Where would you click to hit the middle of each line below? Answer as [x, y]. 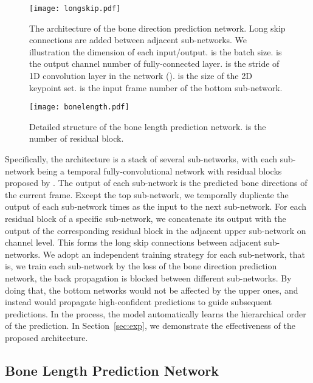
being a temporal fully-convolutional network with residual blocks [160, 171]
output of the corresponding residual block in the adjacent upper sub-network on [156, 230]
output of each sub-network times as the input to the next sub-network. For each [156, 206]
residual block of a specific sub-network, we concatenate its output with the [146, 219]
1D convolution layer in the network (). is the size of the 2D [141, 76]
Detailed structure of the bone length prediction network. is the [148, 126]
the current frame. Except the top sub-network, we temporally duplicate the [147, 194]
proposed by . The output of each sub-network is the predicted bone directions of [156, 183]
